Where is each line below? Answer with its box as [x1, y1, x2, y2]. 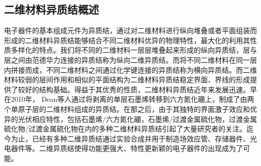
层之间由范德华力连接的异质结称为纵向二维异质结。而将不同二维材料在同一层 [4, 54, 257, 65]
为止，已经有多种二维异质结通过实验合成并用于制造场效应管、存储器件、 [11, 133, 250, 143]
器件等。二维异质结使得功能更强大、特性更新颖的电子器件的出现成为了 [11, 143, 243, 153]
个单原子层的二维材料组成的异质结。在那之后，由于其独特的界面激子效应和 [4, 103, 250, 114]
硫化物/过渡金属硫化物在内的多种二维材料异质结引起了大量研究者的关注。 [4, 123, 246, 134]
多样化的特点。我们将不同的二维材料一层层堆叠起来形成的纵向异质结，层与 [11, 45, 257, 55]
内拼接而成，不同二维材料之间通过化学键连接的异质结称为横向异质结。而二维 [4, 64, 257, 75]
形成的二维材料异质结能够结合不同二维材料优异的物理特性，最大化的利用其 [4, 35, 250, 45]
